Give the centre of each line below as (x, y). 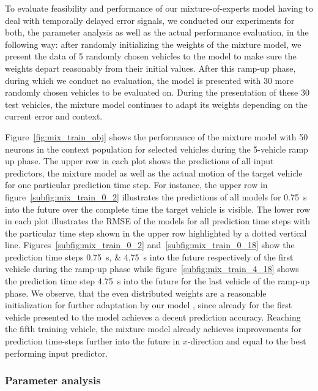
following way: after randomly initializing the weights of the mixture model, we (153, 44)
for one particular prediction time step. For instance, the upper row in (136, 185)
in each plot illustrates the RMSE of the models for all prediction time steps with (158, 221)
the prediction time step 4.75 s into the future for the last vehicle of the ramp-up (157, 281)
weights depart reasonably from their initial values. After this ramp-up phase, (150, 68)
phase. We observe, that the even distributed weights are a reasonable (136, 293)
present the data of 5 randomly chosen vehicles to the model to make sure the (151, 56)
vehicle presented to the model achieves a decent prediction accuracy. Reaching (153, 317)
